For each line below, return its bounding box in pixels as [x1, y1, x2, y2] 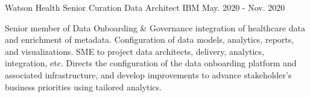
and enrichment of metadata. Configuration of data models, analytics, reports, [5, 33, 294, 46]
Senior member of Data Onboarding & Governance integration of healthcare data [5, 21, 305, 34]
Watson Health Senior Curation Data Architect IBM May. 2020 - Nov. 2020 [5, 1, 285, 13]
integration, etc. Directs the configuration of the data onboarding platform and [5, 57, 297, 69]
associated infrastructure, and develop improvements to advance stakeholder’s [5, 68, 292, 81]
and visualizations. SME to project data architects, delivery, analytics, [5, 45, 264, 57]
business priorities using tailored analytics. [5, 80, 162, 93]
